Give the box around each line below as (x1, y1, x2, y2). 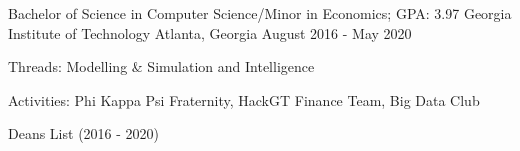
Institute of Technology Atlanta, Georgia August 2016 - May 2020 (8, 22, 412, 43)
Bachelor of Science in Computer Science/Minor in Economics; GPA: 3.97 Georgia (8, 3, 512, 23)
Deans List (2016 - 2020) (8, 123, 160, 144)
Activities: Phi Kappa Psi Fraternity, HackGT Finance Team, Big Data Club (8, 89, 480, 110)
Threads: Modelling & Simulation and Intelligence (8, 56, 315, 77)
